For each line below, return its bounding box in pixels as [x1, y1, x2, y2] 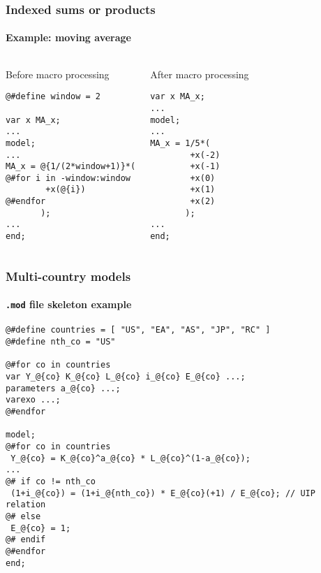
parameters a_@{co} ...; [6, 383, 121, 393]
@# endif [6, 535, 46, 545]
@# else [6, 511, 41, 521]
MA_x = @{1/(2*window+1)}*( [6, 161, 136, 172]
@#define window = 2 [6, 92, 101, 102]
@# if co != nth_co [6, 477, 96, 486]
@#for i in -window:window [6, 173, 130, 183]
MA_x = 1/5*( [150, 138, 211, 148]
